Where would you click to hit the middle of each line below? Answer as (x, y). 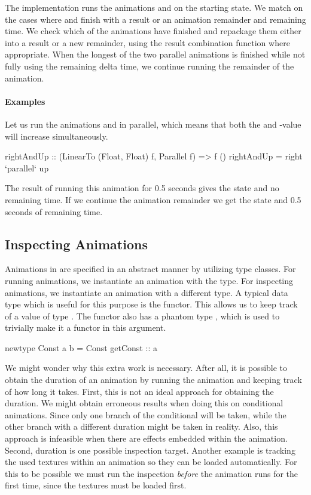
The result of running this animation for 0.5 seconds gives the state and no (142, 188)
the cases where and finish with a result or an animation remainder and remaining (155, 19)
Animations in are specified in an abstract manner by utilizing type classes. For (150, 269)
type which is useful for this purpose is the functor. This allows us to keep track (151, 304)
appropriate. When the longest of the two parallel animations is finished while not (155, 54)
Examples (25, 101)
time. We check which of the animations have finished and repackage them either (153, 31)
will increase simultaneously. (57, 136)
